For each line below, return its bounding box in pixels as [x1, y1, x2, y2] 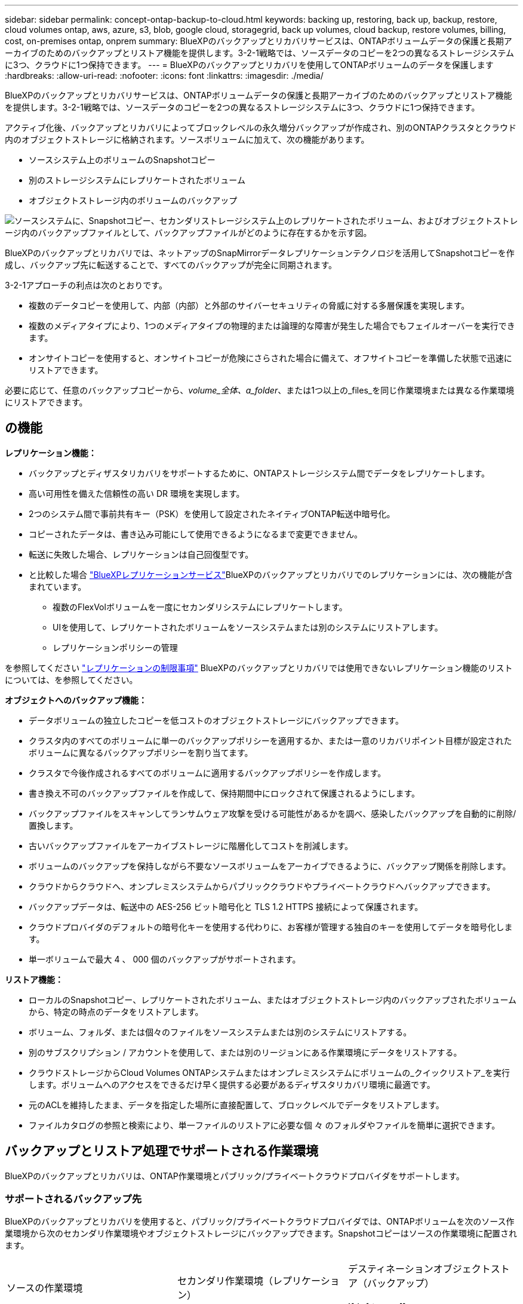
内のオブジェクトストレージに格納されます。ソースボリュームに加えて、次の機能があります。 [5, 134, 370, 144]
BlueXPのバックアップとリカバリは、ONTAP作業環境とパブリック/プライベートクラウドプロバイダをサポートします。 [5, 1170, 464, 1181]
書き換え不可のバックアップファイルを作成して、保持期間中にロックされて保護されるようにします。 [29, 788, 420, 798]
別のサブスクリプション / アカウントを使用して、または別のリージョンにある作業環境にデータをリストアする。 [29, 1047, 462, 1057]
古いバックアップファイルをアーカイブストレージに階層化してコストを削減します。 [29, 840, 353, 851]
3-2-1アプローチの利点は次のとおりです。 [5, 280, 167, 290]
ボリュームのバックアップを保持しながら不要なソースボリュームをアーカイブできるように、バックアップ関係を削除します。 [29, 860, 511, 871]
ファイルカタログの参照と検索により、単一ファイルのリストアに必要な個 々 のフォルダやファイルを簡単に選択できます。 [29, 1120, 500, 1130]
